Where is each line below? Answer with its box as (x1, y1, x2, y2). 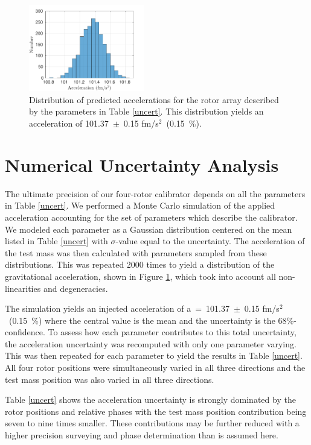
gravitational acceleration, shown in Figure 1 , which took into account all (5, 270, 276, 282)
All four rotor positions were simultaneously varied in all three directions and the (5, 361, 306, 374)
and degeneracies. (43, 282, 108, 294)
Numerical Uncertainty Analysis (5, 152, 279, 177)
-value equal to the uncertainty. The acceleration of (115, 235, 305, 247)
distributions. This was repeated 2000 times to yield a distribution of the (5, 258, 275, 271)
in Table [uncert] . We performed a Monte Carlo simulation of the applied (5, 199, 275, 212)
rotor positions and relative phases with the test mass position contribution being (5, 405, 307, 417)
